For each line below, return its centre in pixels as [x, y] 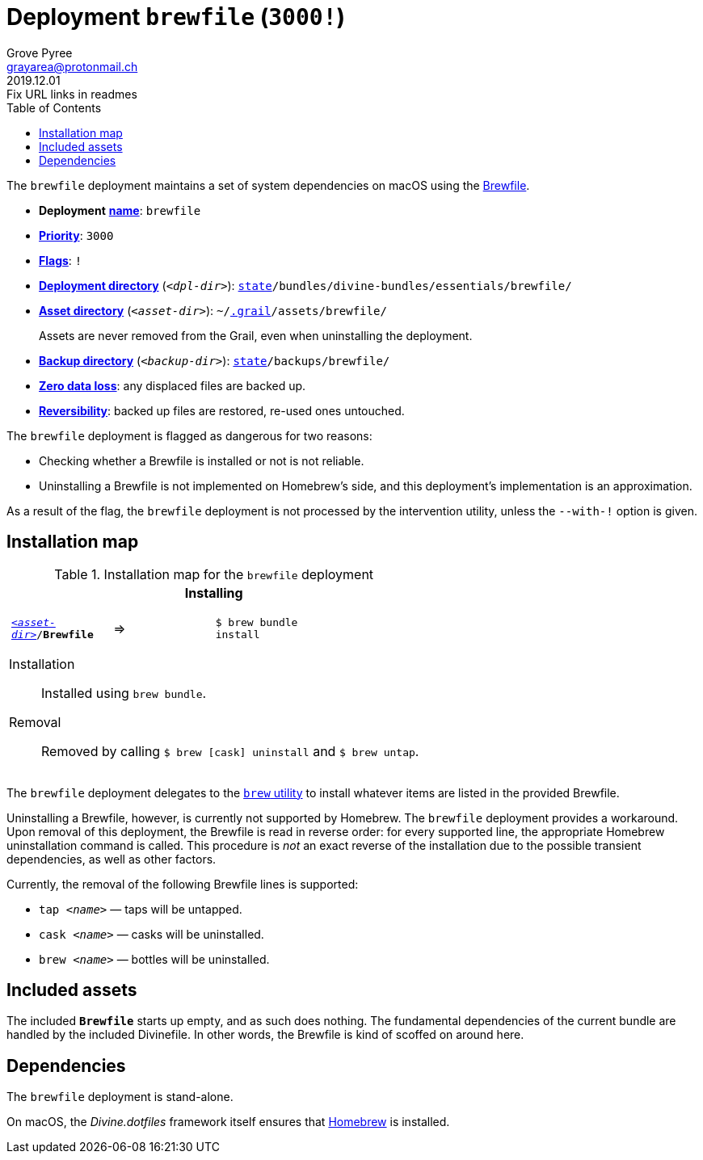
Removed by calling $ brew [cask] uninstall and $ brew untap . [230, 751]
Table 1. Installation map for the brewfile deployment [214, 574]
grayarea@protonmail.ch [72, 66]
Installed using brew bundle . [124, 693]
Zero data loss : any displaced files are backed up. [173, 385]
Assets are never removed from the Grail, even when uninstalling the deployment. [256, 335]
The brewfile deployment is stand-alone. [120, 1097]
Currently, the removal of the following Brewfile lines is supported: [183, 884]
